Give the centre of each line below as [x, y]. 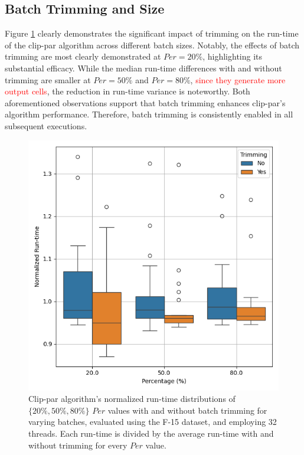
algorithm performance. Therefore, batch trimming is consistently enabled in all [149, 114]
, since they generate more [238, 79]
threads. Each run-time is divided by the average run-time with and [151, 433]
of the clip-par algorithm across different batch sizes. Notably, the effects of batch [152, 45]
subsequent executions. [46, 125]
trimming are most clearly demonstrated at [83, 56]
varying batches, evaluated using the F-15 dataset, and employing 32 [153, 422]
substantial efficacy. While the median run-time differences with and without [143, 68]
